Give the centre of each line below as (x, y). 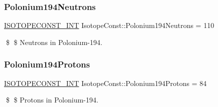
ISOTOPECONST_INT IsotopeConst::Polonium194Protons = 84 (105, 83)
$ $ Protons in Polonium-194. (52, 100)
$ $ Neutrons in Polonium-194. (54, 42)
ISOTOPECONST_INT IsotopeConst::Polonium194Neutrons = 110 (109, 25)
